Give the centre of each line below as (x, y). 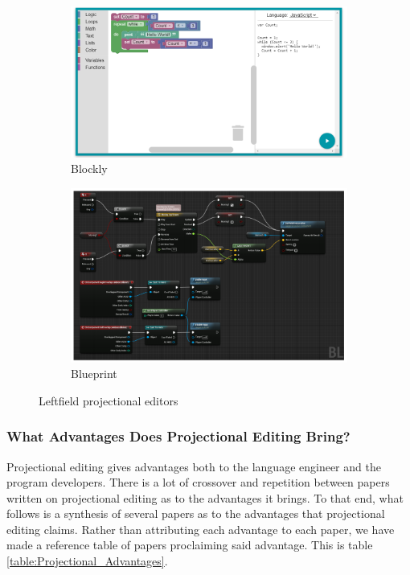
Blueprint (94, 374)
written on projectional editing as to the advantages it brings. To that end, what (205, 497)
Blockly (89, 168)
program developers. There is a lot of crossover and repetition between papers (198, 482)
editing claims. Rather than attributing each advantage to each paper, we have (201, 529)
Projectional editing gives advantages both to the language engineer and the (194, 466)
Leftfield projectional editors (109, 400)
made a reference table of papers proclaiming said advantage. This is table (190, 545)
